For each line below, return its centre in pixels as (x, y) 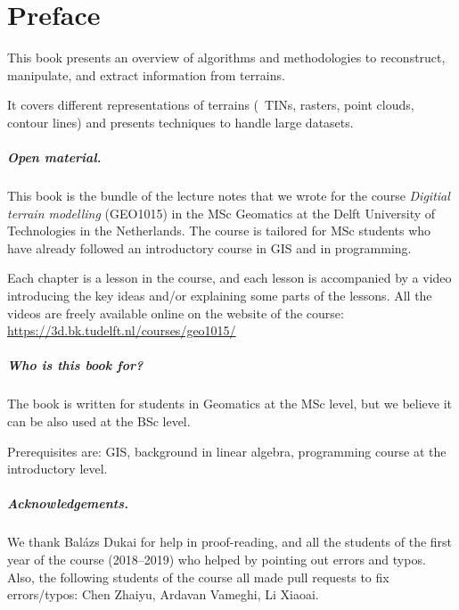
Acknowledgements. (68, 503)
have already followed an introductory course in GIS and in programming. (209, 247)
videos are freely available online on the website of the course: (176, 313)
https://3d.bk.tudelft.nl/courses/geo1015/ (122, 330)
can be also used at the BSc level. (99, 420)
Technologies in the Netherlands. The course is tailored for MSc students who (219, 231)
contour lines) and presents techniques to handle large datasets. (180, 122)
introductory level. (57, 469)
